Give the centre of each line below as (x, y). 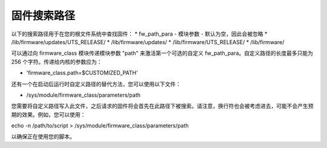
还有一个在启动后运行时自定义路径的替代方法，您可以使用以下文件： (96, 84)
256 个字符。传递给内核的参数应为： (57, 62)
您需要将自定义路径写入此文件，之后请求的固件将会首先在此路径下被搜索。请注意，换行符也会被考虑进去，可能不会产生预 (162, 106)
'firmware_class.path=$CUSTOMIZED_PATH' (82, 73)
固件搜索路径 (43, 16)
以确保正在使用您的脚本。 (43, 137)
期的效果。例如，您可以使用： (48, 114)
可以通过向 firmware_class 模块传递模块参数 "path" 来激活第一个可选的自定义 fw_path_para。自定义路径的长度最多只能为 (162, 53)
